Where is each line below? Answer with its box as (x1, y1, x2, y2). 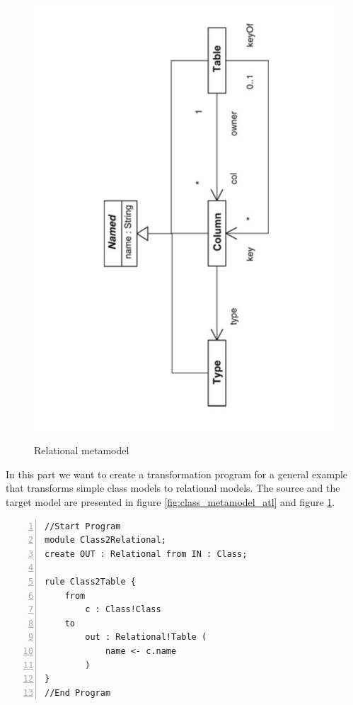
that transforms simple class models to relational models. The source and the (6, 480, 340, 495)
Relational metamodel (34, 443, 129, 458)
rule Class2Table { (45, 577, 136, 587)
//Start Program (45, 521, 121, 531)
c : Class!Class (85, 604, 161, 615)
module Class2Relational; (45, 535, 166, 546)
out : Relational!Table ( (85, 632, 207, 643)
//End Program (45, 687, 111, 698)
